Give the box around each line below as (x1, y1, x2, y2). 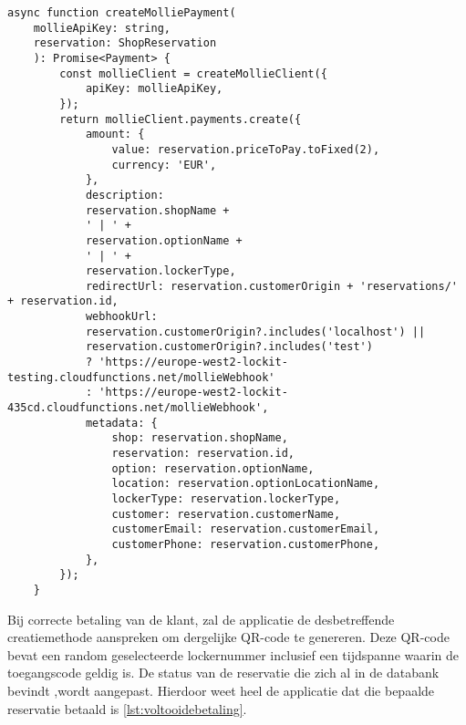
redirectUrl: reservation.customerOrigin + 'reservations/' (85, 279, 458, 293)
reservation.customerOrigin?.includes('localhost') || (85, 325, 426, 338)
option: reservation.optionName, (111, 461, 315, 475)
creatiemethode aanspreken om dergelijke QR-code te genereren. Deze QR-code (7, 627, 450, 647)
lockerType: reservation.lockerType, (111, 492, 341, 505)
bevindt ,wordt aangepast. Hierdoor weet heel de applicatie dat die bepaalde (7, 680, 435, 699)
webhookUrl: (85, 310, 158, 324)
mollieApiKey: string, (33, 21, 171, 35)
